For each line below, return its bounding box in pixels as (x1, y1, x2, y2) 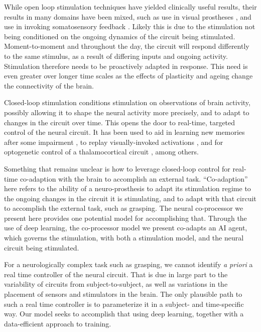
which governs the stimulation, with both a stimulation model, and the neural (4, 232, 244, 243)
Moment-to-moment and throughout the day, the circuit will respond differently (4, 41, 249, 51)
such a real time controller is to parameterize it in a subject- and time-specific (4, 298, 244, 309)
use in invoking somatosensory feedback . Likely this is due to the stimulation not (4, 21, 255, 32)
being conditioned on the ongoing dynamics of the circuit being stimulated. (4, 31, 235, 41)
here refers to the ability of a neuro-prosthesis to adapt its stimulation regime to (4, 183, 251, 194)
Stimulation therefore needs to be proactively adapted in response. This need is (4, 60, 248, 71)
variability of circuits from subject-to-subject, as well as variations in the (4, 279, 228, 289)
